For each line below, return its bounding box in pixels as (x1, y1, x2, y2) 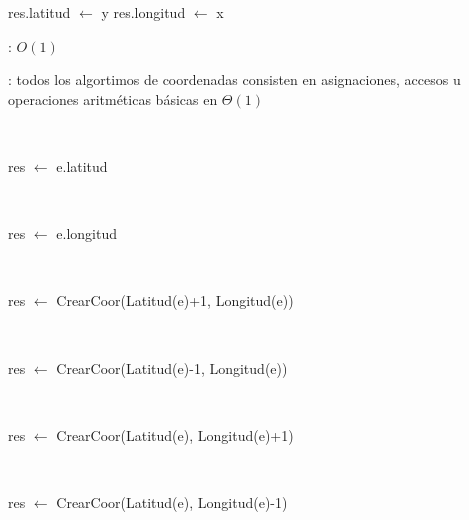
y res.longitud (101, 2, 186, 22)
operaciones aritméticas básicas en (8, 88, 218, 109)
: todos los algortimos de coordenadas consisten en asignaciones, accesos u (8, 69, 461, 90)
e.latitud (56, 155, 108, 176)
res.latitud (8, 2, 71, 22)
